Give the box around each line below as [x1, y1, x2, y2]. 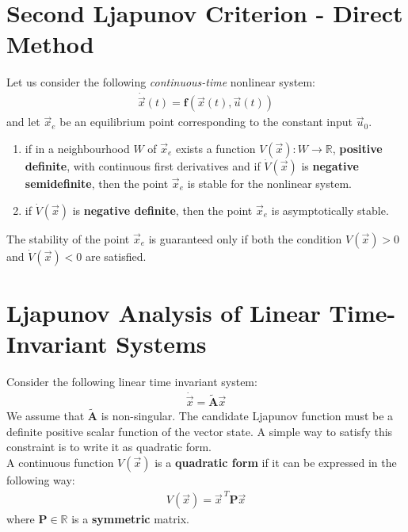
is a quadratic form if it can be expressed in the [154, 454, 397, 470]
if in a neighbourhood [25, 140, 130, 156]
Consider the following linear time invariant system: [6, 373, 257, 389]
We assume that [6, 408, 85, 424]
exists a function [176, 140, 256, 156]
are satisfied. [85, 247, 147, 264]
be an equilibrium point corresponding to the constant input [59, 113, 353, 130]
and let [6, 113, 40, 130]
